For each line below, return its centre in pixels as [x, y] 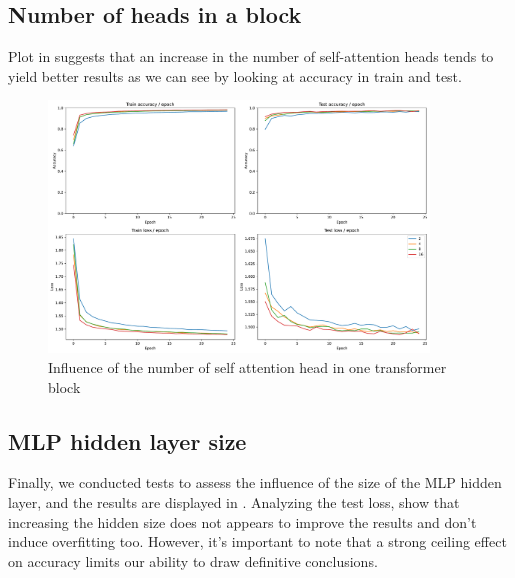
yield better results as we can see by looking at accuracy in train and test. [235, 75]
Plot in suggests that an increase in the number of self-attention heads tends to [251, 56]
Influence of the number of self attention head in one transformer [247, 367]
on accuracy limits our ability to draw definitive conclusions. [193, 560]
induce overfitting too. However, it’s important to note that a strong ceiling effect [257, 541]
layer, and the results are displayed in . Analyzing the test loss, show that [234, 501]
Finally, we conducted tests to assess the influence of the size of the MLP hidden [255, 482]
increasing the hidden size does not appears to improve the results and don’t [242, 521]
